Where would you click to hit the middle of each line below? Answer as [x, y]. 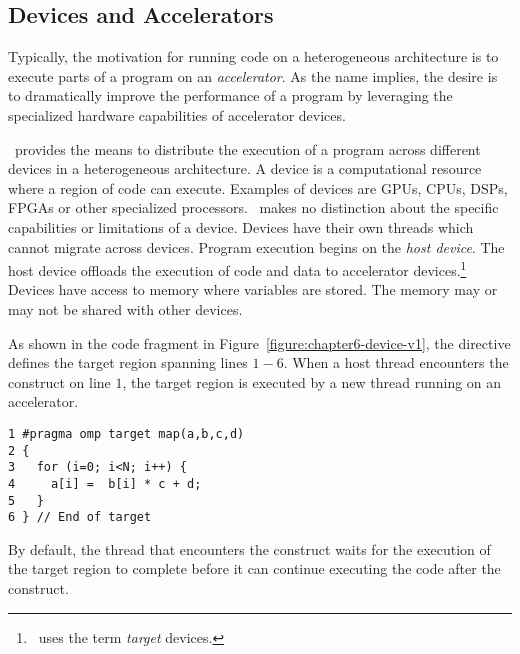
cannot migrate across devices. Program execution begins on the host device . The [256, 246]
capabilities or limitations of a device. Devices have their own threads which [241, 226]
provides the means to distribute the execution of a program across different [247, 148]
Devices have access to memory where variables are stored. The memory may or [253, 289]
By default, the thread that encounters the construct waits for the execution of [249, 548]
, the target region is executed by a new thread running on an [312, 381]
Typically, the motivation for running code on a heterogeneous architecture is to [253, 56]
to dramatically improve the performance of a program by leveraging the [230, 95]
